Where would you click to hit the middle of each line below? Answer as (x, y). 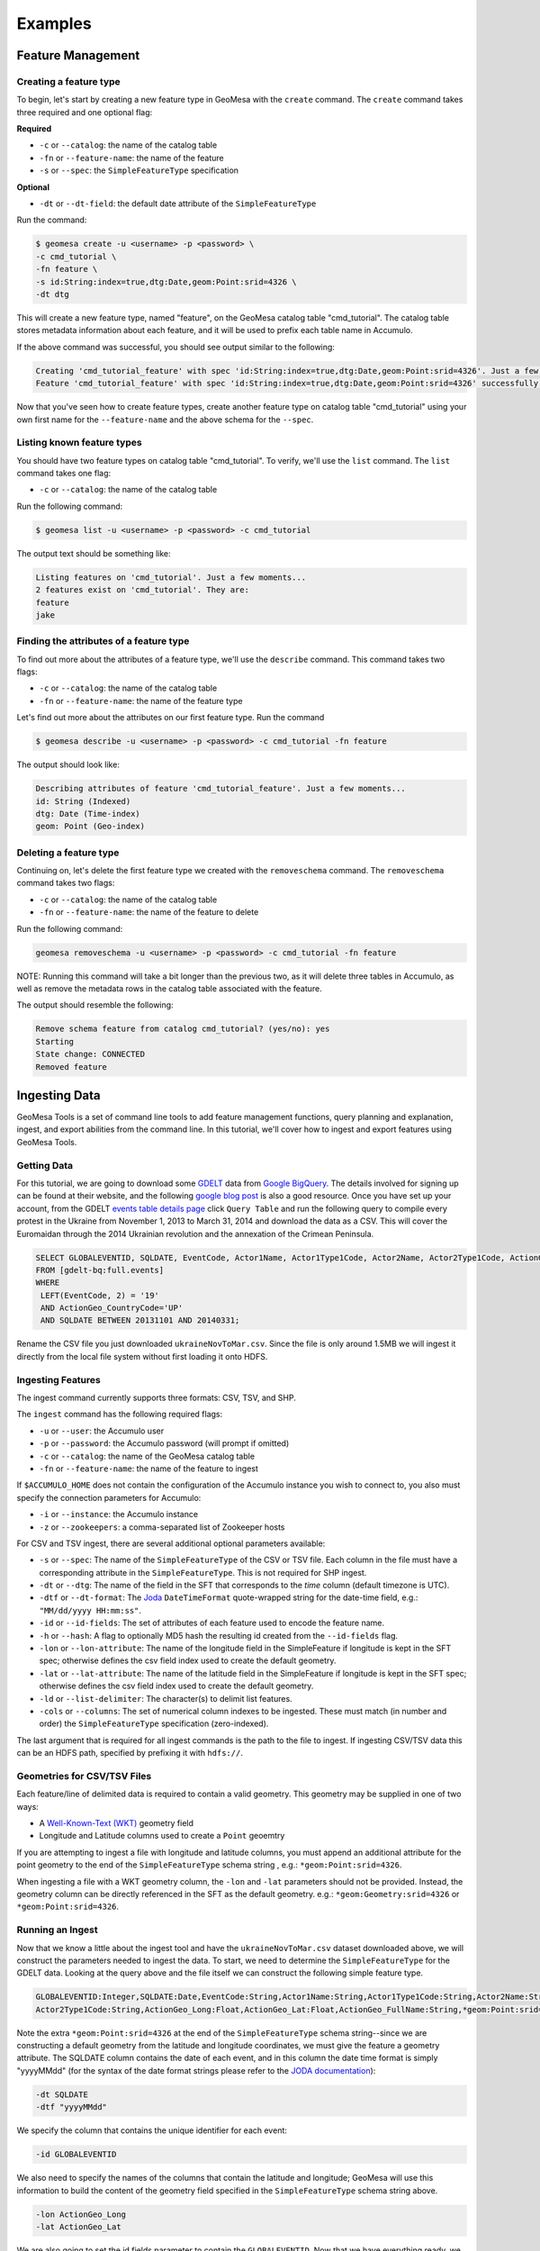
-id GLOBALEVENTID (76, 2155)
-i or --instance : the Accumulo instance (118, 1514)
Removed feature (72, 1067)
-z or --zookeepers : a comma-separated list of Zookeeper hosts (162, 1527)
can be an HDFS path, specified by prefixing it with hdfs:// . (130, 1753)
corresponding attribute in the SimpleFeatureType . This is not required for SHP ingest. (203, 1572)
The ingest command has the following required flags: (120, 1415)
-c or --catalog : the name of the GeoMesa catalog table (147, 1456)
